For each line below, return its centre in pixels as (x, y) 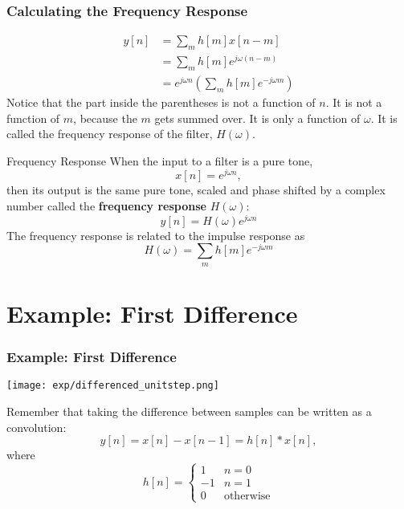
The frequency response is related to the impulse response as (156, 235)
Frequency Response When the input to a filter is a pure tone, (160, 160)
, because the (105, 118)
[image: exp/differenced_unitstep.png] (113, 386)
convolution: (37, 427)
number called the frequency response (106, 206)
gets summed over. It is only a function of (257, 118)
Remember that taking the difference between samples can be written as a (189, 411)
